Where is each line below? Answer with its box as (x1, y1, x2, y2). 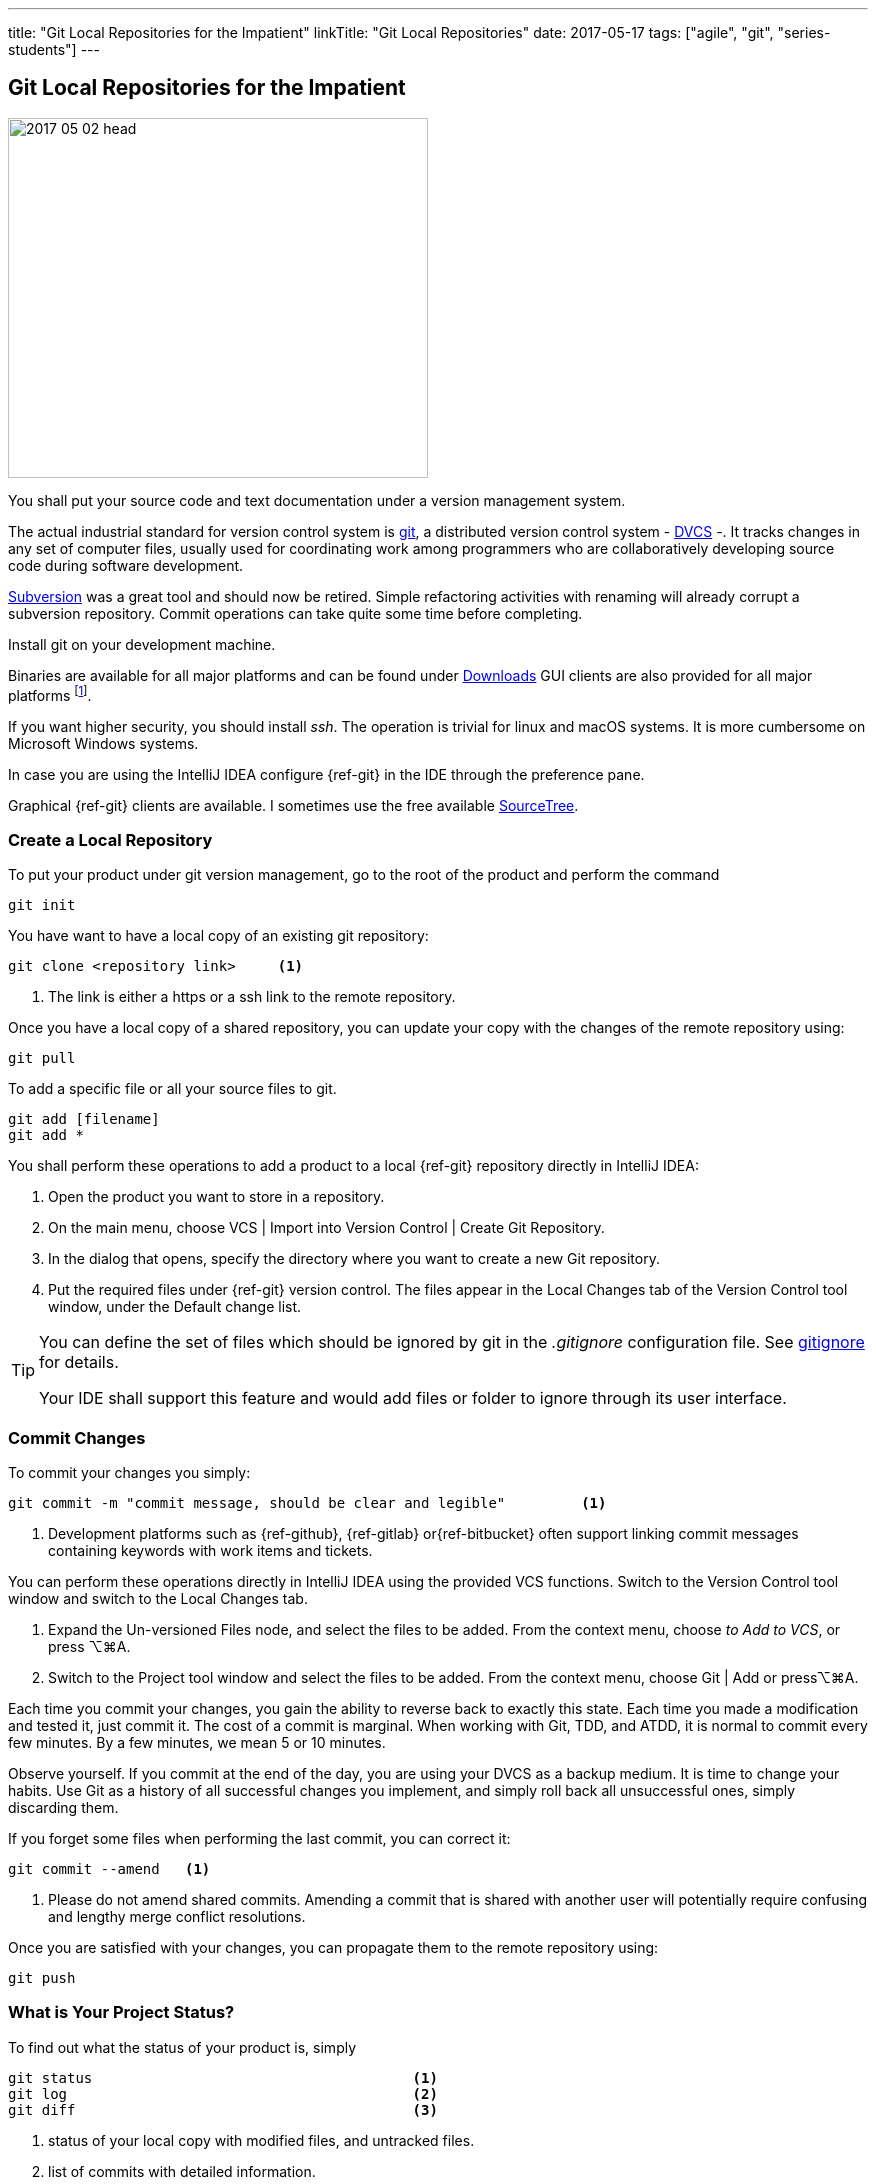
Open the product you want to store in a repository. (48, 1188, 385, 1206)
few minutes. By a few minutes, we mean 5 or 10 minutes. (8, 1734, 386, 1751)
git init (8, 897, 76, 914)
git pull (8, 1050, 76, 1067)
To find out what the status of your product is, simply (8, 2038, 357, 2056)
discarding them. (8, 1799, 119, 1816)
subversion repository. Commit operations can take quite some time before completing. (8, 604, 583, 622)
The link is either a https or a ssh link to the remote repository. (48, 988, 456, 1006)
